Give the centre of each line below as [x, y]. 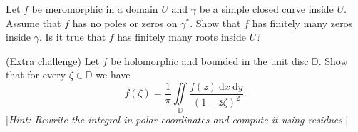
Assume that [34, 22]
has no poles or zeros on [125, 22]
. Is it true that [73, 37]
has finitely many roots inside [182, 37]
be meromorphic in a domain [95, 9]
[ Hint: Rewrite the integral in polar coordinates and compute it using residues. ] [177, 119]
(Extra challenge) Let [53, 60]
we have [113, 75]
